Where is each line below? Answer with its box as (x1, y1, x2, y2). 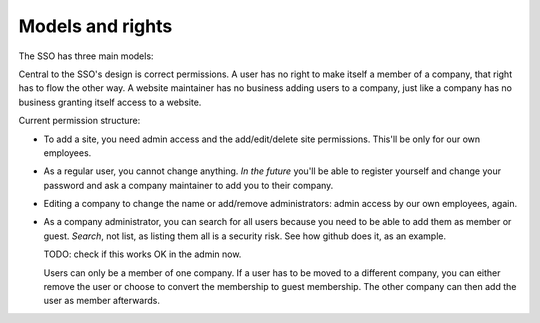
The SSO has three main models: (18, 50, 154, 62)
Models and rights (18, 15, 173, 37)
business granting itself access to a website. (18, 96, 202, 108)
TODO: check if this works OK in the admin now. (43, 248, 242, 260)
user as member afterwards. (43, 295, 160, 307)
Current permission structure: (18, 115, 141, 127)
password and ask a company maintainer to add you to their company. (43, 179, 334, 191)
